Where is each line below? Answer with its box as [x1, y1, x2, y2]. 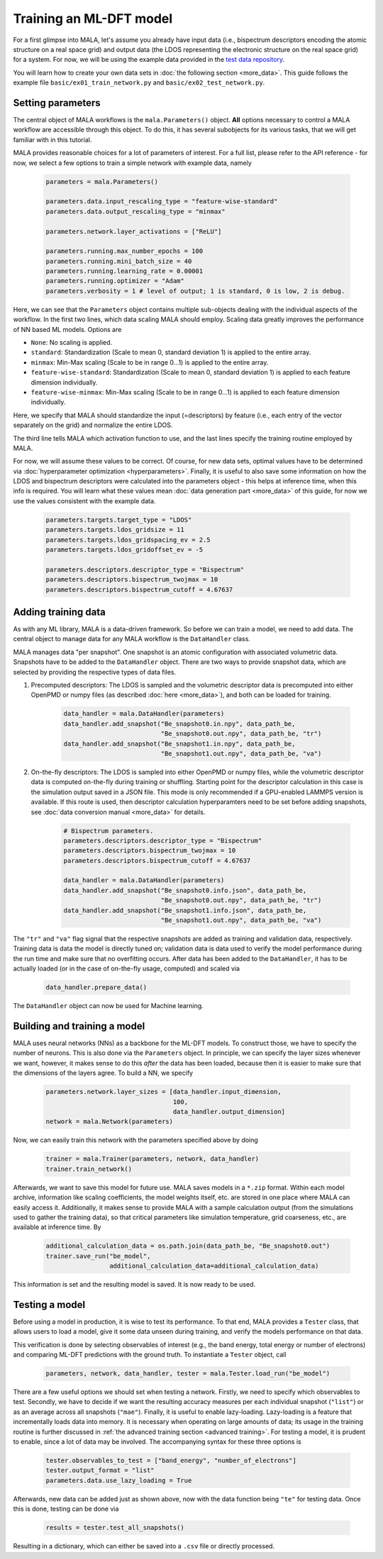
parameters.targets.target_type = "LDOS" [45, 515, 192, 524]
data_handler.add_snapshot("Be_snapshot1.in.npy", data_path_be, [63, 739, 296, 748]
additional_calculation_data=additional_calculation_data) [109, 1262, 319, 1270]
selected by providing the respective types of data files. [13, 668, 177, 676]
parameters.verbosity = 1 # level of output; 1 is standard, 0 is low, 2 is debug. [45, 286, 345, 295]
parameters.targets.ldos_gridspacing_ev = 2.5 [45, 535, 211, 544]
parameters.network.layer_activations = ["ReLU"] [45, 227, 222, 235]
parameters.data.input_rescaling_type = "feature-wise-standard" [45, 198, 278, 205]
